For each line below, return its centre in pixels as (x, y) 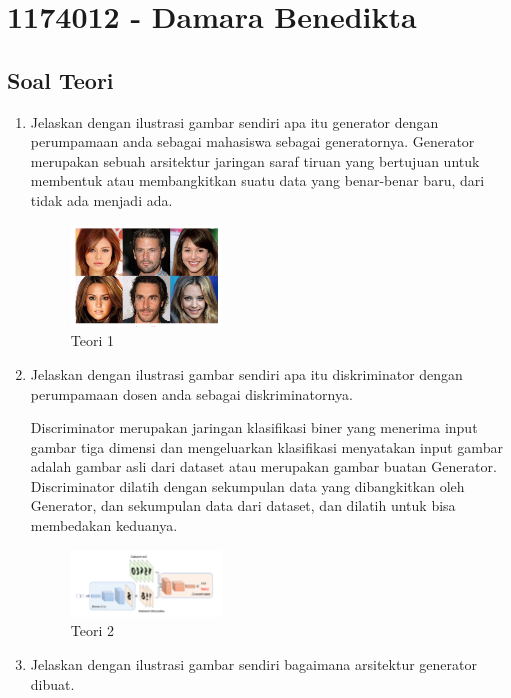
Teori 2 (92, 630)
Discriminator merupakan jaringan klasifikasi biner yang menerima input (254, 427)
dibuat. (52, 683)
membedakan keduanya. (104, 525)
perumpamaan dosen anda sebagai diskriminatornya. (191, 393)
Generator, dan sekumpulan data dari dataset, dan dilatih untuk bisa (243, 505)
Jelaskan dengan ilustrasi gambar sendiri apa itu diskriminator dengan (246, 373)
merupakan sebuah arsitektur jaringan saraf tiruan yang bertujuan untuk (255, 160)
